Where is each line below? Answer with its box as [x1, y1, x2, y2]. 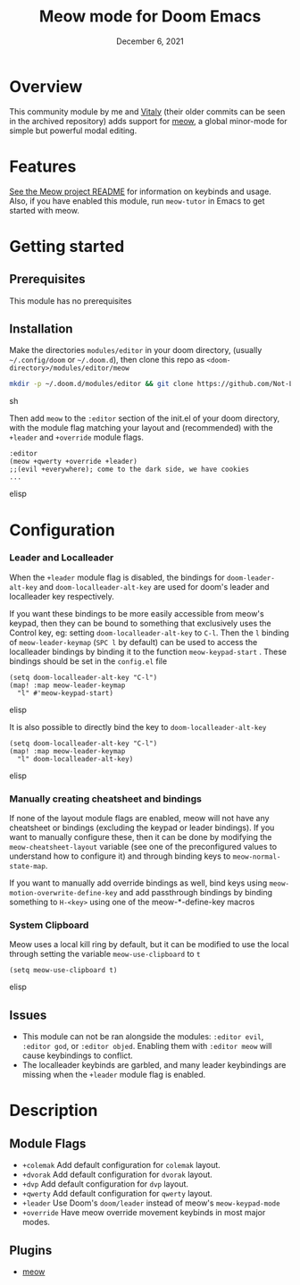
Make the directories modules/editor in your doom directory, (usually [9, 345, 262, 356]
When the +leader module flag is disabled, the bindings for [9, 572, 225, 583]
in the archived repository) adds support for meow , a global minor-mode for [9, 115, 287, 126]
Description [9, 1101, 98, 1121]
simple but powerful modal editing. [9, 125, 137, 136]
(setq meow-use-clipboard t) [9, 966, 118, 975]
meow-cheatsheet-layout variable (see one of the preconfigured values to [9, 842, 278, 852]
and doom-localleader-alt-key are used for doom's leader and [39, 581, 270, 592]
